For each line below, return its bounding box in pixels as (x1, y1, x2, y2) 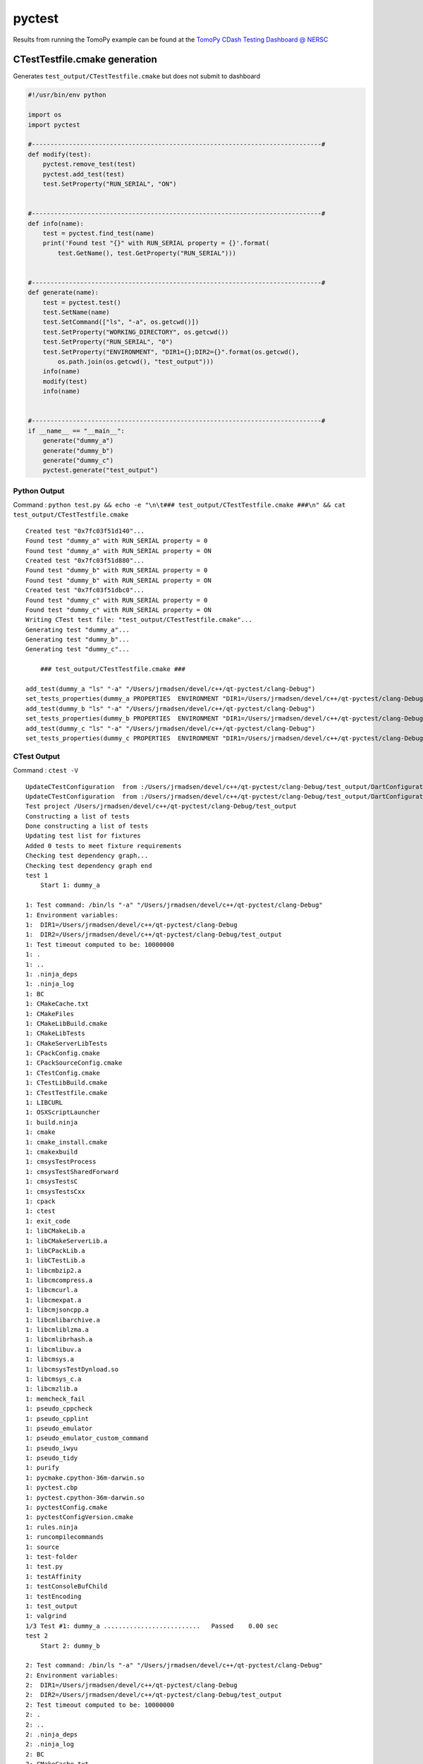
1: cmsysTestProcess (25, 1158, 97, 1166)
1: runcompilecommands (25, 1533, 104, 1541)
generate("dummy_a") (42, 437, 114, 445)
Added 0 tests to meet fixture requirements (25, 842, 183, 850)
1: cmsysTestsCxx (25, 1188, 85, 1195)
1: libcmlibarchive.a (25, 1316, 100, 1324)
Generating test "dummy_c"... (25, 646, 130, 653)
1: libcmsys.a (25, 1355, 74, 1363)
